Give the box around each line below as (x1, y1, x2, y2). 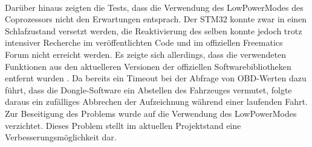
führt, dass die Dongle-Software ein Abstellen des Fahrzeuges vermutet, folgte (5, 83, 292, 96)
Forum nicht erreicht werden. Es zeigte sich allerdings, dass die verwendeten (5, 48, 286, 60)
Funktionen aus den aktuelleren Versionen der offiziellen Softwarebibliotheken (5, 60, 291, 72)
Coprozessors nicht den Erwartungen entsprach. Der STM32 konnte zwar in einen (5, 13, 307, 25)
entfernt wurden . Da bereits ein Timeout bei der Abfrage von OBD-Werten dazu (5, 72, 307, 84)
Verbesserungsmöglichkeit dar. (5, 131, 117, 143)
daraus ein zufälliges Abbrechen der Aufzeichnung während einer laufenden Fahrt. (5, 95, 308, 108)
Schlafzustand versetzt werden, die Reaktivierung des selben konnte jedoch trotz (5, 24, 302, 37)
